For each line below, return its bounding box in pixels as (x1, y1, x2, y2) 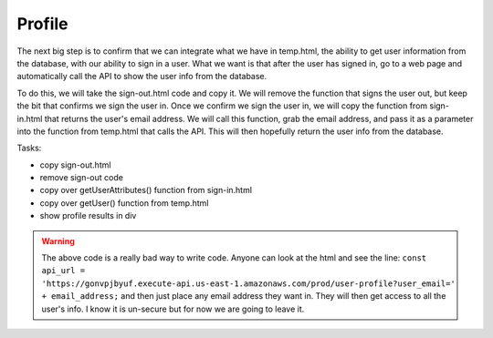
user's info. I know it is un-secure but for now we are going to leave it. (41, 303, 305, 314)
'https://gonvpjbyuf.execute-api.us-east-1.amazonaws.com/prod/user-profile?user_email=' (41, 278, 456, 289)
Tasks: (16, 142, 42, 154)
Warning (41, 235, 75, 246)
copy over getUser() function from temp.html (39, 197, 209, 209)
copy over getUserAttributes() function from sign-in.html (39, 185, 253, 196)
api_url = (41, 265, 86, 276)
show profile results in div (39, 210, 137, 221)
